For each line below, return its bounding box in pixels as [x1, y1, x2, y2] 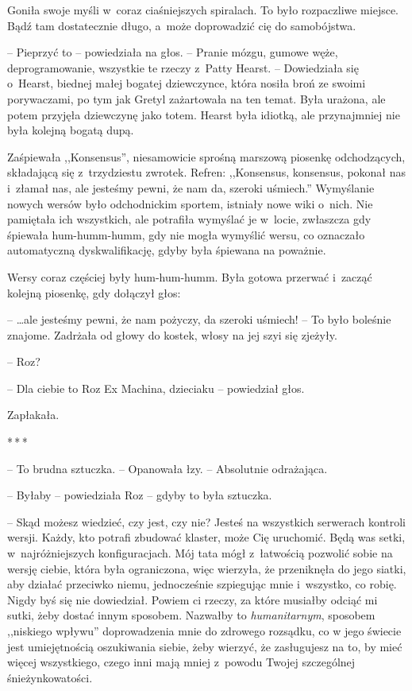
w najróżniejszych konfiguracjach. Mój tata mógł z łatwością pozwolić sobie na [7, 545, 393, 561]
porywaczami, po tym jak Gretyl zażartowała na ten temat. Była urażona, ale [7, 90, 386, 107]
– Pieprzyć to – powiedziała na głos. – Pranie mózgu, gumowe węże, [7, 44, 338, 60]
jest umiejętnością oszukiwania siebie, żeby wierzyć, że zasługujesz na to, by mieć [7, 638, 402, 654]
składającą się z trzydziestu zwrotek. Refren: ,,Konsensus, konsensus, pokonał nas [7, 164, 406, 181]
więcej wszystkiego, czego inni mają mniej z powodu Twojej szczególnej [7, 654, 356, 670]
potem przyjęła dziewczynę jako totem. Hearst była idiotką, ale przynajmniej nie [7, 106, 400, 122]
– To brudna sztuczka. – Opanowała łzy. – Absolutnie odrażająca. [7, 460, 328, 476]
